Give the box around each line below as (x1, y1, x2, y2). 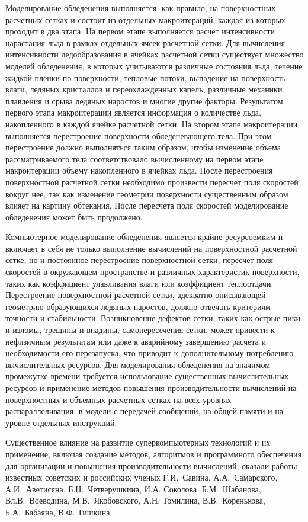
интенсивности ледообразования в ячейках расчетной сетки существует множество (5, 48, 304, 60)
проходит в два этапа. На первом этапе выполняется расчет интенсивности (5, 25, 275, 37)
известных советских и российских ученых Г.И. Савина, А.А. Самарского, (5, 471, 278, 483)
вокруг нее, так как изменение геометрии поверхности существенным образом (5, 187, 288, 200)
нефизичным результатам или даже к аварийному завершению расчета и (5, 335, 266, 347)
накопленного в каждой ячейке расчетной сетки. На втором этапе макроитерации (5, 117, 298, 130)
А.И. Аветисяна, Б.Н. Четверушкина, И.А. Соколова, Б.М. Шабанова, (5, 482, 261, 495)
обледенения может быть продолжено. (5, 210, 143, 223)
